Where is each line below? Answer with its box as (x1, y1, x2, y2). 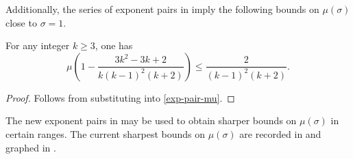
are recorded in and (239, 126, 321, 141)
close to (5, 15, 37, 29)
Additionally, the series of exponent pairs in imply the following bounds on (5, 2, 319, 16)
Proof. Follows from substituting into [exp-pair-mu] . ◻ (5, 90, 235, 104)
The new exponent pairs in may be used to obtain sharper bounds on (5, 113, 297, 128)
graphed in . (5, 140, 56, 154)
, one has (95, 38, 133, 53)
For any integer (5, 38, 70, 53)
